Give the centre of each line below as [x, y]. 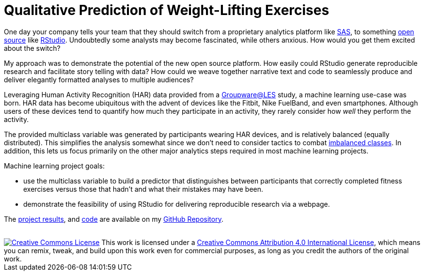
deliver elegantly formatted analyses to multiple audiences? [99, 79]
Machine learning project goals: [54, 166]
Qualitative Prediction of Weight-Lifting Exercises [167, 10]
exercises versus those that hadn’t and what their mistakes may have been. [143, 189]
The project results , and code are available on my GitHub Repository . [114, 219]
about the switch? [32, 48]
